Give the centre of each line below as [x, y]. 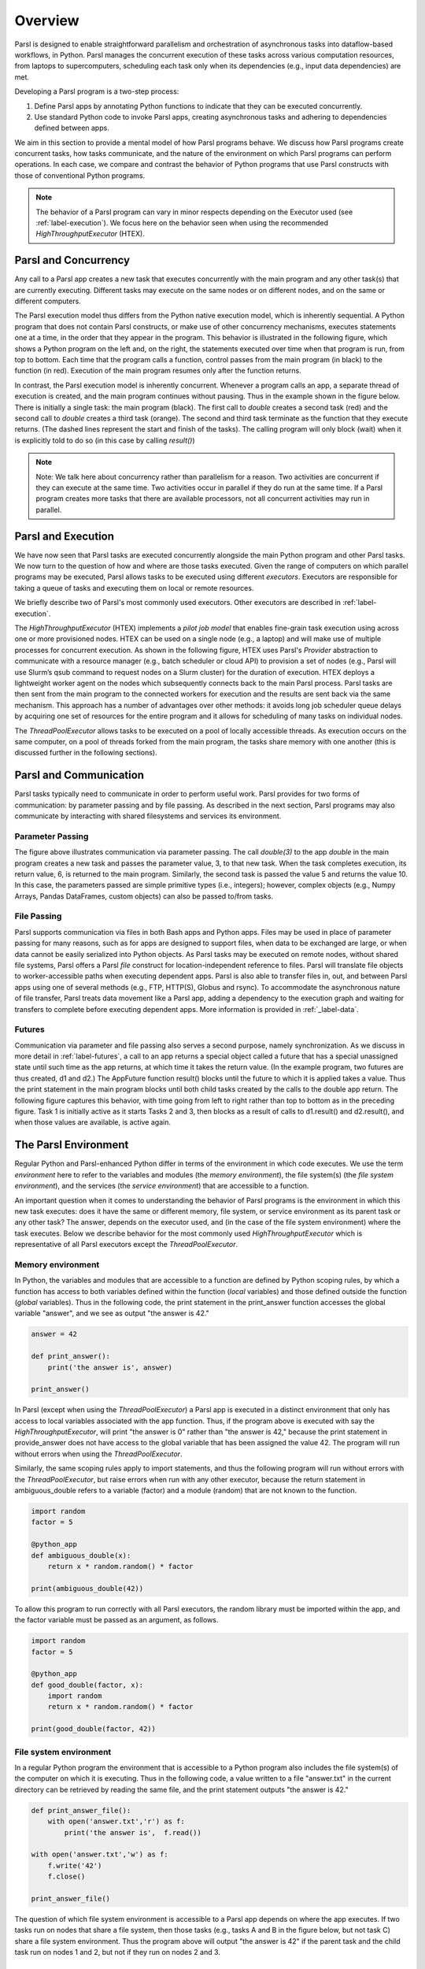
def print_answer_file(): [81, 1810]
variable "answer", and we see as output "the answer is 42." [112, 1313]
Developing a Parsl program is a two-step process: [97, 91]
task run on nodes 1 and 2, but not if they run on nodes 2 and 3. [117, 1952]
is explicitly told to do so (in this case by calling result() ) [105, 440]
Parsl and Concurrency [72, 260]
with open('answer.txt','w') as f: [100, 1854]
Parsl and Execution [64, 536]
